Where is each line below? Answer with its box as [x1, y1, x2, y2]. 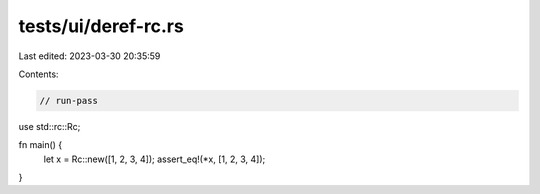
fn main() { [18, 139, 63, 151]
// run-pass [39, 95, 99, 106]
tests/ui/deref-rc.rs [18, 15, 184, 37]
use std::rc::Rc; [18, 120, 81, 132]
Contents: [18, 68, 59, 80]
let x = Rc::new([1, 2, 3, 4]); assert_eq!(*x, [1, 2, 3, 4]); [43, 153, 266, 165]
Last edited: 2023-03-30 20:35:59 [18, 50, 161, 62]
